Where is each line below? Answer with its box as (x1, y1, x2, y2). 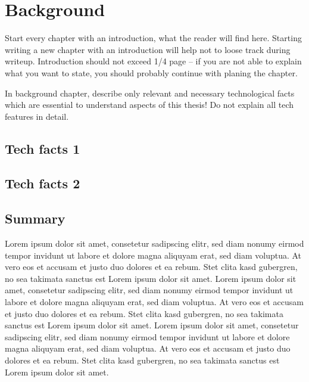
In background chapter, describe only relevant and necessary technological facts (5, 86, 295, 99)
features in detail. (5, 110, 69, 122)
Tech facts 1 (5, 139, 80, 157)
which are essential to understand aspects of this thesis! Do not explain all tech (5, 98, 294, 111)
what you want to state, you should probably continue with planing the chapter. (5, 66, 298, 79)
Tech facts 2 (5, 174, 80, 192)
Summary (5, 209, 65, 228)
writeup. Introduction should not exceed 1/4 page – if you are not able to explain (5, 55, 302, 67)
